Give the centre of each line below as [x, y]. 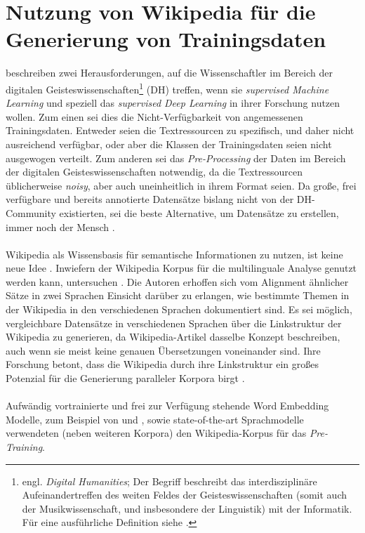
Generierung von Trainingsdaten [166, 39]
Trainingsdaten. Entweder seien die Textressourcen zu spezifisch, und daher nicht [180, 130]
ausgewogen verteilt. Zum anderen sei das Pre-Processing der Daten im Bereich [176, 158]
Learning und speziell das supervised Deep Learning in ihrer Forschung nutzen [173, 103]
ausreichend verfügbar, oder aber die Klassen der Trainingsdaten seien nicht [169, 144]
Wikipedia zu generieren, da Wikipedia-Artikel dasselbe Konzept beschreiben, [173, 337]
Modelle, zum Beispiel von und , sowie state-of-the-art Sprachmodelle [155, 419]
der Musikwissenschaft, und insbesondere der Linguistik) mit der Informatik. [187, 508]
